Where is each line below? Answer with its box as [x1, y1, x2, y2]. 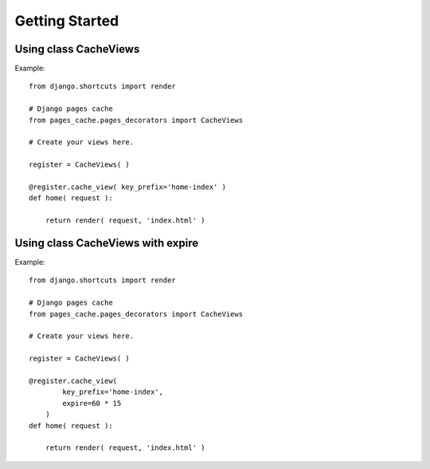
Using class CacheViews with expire [14, 236, 199, 250]
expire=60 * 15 [62, 399, 122, 408]
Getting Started [14, 12, 119, 30]
